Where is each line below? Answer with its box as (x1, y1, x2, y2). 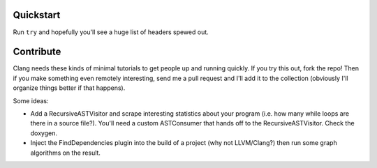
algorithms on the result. (30, 148, 101, 157)
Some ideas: (13, 96, 49, 105)
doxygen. (30, 129, 57, 137)
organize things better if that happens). (13, 84, 126, 92)
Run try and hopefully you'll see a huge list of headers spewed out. (13, 28, 209, 36)
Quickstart (13, 9, 61, 21)
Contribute (13, 46, 61, 58)
